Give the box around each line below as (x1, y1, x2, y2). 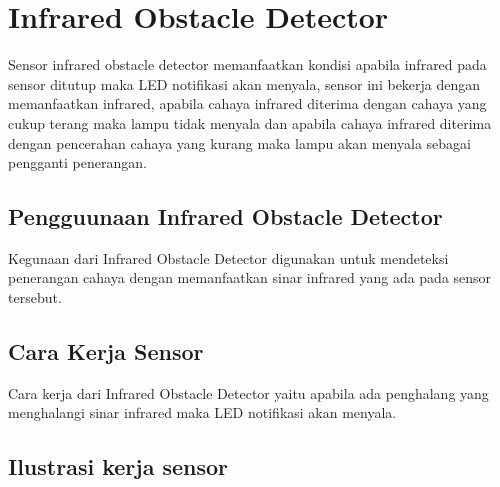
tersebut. (8, 287, 62, 308)
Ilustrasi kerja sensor (8, 451, 228, 482)
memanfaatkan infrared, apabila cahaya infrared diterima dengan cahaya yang (8, 93, 487, 114)
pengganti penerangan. (8, 152, 147, 173)
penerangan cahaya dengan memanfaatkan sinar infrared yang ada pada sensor (8, 267, 492, 288)
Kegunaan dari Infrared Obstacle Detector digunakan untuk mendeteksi (8, 247, 449, 268)
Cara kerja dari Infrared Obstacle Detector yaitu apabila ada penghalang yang (8, 382, 489, 403)
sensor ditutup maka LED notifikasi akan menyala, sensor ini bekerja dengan (8, 73, 481, 94)
